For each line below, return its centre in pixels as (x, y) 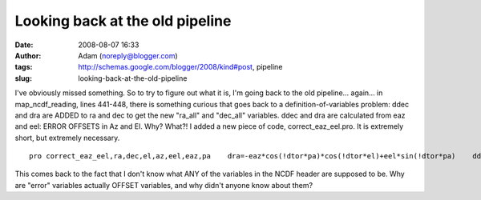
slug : (23, 78)
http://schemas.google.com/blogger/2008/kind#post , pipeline (180, 67)
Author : (28, 55)
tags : (24, 67)
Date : (24, 45)
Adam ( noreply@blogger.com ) (128, 55)
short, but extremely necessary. (67, 138)
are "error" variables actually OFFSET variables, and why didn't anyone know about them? (164, 185)
